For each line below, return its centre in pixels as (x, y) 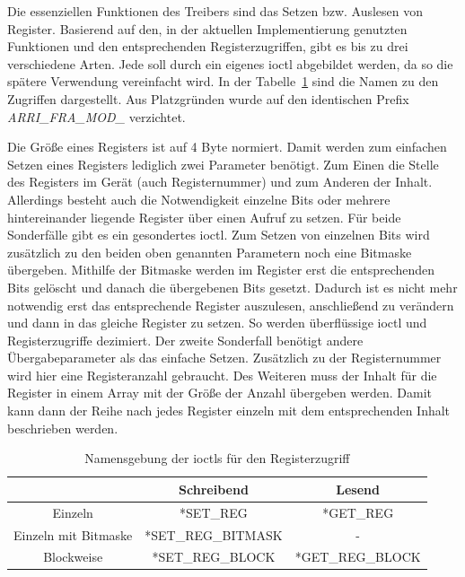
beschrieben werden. (63, 428)
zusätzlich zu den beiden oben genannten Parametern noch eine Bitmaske (210, 252)
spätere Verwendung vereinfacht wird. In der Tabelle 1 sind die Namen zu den (223, 81)
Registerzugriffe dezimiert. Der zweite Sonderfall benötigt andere (185, 340)
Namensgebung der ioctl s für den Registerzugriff (217, 458)
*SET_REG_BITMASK (214, 534)
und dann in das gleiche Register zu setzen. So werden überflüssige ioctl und (217, 323)
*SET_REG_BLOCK (214, 557)
